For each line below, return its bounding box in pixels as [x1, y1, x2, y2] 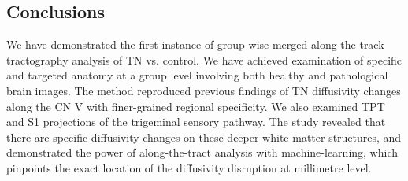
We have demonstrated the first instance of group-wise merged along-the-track [6, 36, 384, 53]
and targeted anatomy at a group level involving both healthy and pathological [6, 67, 388, 83]
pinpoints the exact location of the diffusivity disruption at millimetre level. [6, 159, 372, 175]
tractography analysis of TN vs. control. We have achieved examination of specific [6, 51, 402, 68]
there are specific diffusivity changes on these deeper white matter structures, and [6, 128, 402, 145]
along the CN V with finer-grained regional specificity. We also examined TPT [6, 98, 385, 114]
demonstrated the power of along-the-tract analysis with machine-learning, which [6, 144, 398, 161]
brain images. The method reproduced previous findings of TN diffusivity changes [6, 82, 401, 98]
